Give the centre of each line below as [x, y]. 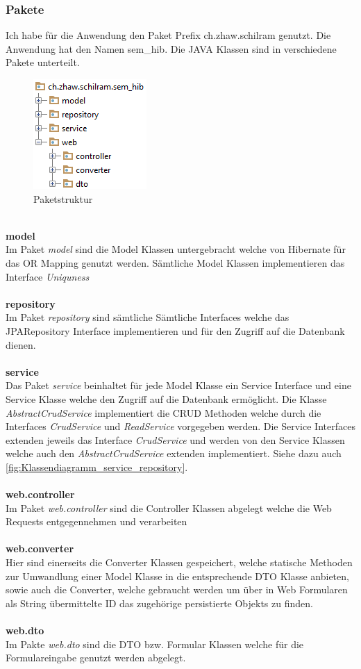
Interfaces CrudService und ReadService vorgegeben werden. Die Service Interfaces [180, 426]
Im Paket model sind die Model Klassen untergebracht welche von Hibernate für [176, 249]
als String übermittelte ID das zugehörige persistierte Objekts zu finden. [159, 603]
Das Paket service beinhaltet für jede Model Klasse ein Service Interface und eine [178, 385]
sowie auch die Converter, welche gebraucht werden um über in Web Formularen [177, 589]
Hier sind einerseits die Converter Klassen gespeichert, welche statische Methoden [179, 562]
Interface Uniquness [48, 276]
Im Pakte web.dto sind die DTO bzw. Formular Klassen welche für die [155, 644]
